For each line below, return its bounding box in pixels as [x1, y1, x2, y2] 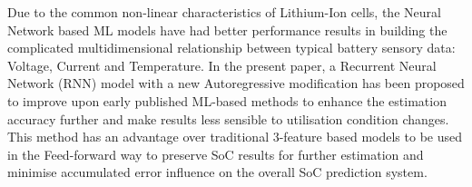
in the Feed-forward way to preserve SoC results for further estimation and [7, 144, 424, 163]
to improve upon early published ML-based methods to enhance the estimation [7, 91, 447, 110]
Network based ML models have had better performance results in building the [7, 20, 447, 39]
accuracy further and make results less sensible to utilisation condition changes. [7, 109, 449, 128]
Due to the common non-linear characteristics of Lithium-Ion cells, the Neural [7, 3, 441, 21]
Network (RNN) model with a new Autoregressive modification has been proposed [7, 74, 465, 93]
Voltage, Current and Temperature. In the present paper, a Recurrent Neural [7, 55, 437, 74]
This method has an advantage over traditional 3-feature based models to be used [7, 127, 462, 146]
